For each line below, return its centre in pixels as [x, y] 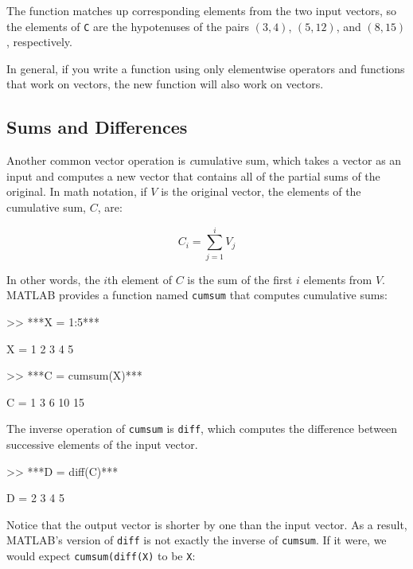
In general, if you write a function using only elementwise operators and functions [206, 68]
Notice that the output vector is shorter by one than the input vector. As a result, [207, 524]
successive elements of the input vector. [102, 444]
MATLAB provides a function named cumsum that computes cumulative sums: [197, 295]
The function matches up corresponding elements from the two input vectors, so [202, 10]
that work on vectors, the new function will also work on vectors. [165, 84]
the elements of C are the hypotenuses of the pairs [128, 26]
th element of [140, 279]
